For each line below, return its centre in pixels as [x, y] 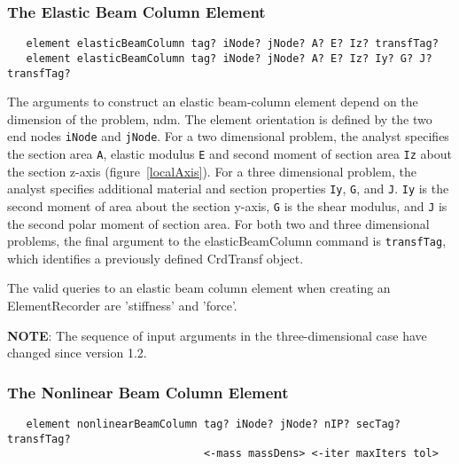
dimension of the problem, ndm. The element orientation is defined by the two [220, 118]
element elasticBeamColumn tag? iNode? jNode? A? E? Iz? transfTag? [232, 44]
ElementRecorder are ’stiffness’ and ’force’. [122, 306]
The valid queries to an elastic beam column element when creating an [199, 288]
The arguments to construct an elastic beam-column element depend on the [213, 102]
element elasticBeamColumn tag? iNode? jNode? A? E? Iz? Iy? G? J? [229, 58]
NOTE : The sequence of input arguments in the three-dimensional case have [217, 335]
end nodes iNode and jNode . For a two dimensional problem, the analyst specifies [228, 136]
